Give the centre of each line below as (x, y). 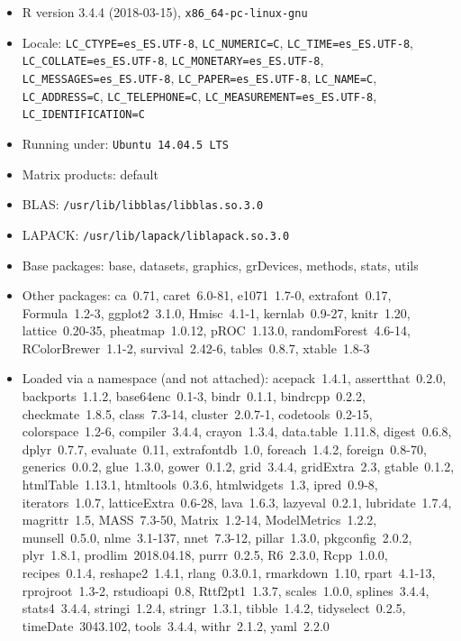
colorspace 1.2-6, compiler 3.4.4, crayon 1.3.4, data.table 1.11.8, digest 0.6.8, (237, 431)
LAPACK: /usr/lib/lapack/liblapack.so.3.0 (156, 234)
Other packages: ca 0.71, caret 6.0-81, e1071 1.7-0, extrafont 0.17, (207, 295)
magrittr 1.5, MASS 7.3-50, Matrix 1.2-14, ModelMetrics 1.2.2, (199, 520)
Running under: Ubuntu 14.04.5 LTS (125, 143)
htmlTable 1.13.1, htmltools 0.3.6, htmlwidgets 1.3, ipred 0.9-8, (200, 485)
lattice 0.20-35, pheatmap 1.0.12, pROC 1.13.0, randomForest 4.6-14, (216, 330)
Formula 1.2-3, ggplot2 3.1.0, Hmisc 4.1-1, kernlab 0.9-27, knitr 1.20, (216, 312)
